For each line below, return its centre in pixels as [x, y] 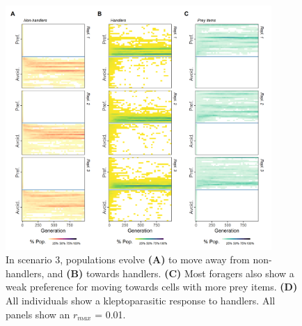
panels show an [38, 314]
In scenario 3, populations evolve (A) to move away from [128, 259]
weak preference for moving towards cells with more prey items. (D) [152, 287]
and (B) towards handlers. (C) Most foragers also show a [171, 273]
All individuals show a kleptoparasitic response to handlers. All [141, 301]
